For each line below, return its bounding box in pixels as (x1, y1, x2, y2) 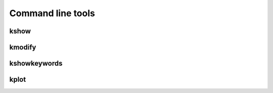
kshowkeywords (9, 59, 63, 68)
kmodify (9, 43, 36, 52)
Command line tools (9, 8, 96, 19)
